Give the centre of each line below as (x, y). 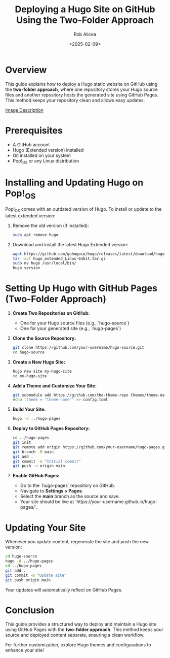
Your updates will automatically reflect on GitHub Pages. (64, 589)
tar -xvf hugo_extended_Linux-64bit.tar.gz (59, 258)
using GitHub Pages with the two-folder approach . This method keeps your (84, 630)
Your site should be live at (47, 502)
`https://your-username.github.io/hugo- (116, 502)
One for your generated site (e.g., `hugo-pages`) (71, 328)
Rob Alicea (85, 34)
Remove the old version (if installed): (51, 225)
